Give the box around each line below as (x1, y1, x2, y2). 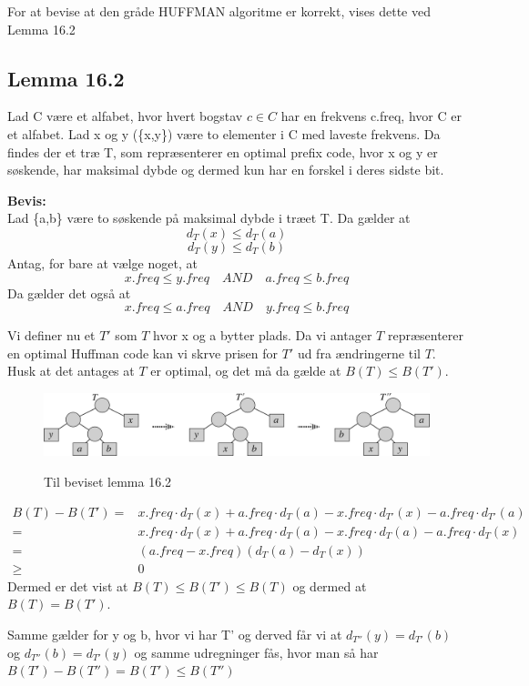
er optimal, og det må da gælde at (150, 361, 341, 380)
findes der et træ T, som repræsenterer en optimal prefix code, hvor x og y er (7, 142, 438, 161)
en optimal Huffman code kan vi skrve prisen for (7, 343, 278, 362)
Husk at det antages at (7, 361, 135, 380)
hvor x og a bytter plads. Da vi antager (153, 326, 372, 345)
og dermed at (292, 576, 367, 595)
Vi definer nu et (7, 326, 96, 345)
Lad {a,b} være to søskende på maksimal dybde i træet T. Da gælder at (7, 208, 411, 227)
